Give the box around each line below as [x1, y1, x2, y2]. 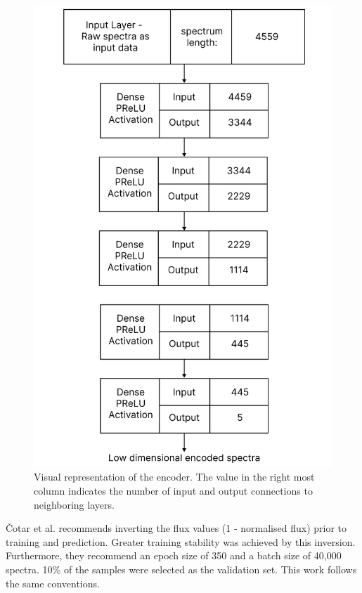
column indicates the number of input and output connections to [34, 483, 313, 498]
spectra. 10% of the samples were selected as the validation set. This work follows [6, 562, 357, 576]
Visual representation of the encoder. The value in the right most [34, 469, 315, 484]
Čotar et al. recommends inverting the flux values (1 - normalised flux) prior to [6, 521, 347, 535]
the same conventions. [6, 575, 100, 590]
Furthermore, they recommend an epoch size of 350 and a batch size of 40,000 [6, 548, 342, 563]
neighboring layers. [34, 497, 115, 511]
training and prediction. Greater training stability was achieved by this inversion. [6, 534, 356, 549]
